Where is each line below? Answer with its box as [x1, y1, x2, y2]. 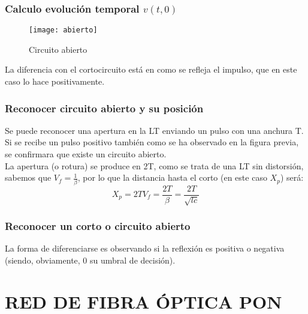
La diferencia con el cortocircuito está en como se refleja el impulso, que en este [5, 63, 297, 76]
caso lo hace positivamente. [5, 75, 105, 88]
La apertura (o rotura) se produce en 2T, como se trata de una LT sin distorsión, [5, 159, 304, 172]
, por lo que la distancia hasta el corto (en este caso [77, 171, 267, 184]
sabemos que [5, 171, 52, 184]
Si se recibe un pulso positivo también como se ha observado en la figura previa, [5, 136, 299, 148]
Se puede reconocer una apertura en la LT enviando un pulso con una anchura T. [5, 124, 304, 136]
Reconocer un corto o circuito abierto [5, 218, 191, 233]
